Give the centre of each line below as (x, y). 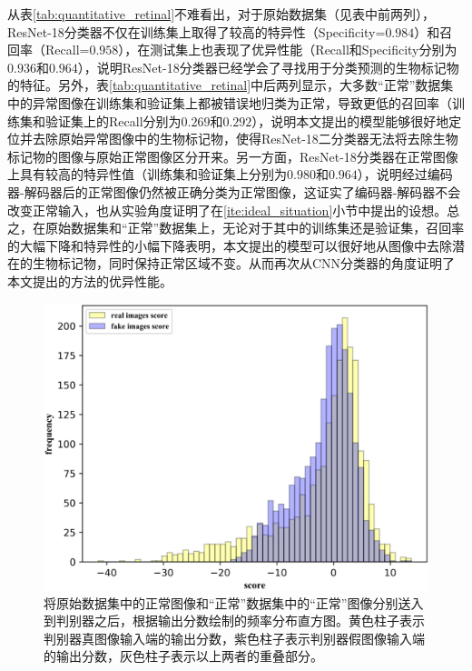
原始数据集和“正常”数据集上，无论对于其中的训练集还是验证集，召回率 (255, 228)
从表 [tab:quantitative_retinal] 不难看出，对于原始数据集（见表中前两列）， (221, 14)
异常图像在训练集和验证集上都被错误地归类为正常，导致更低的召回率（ (242, 102)
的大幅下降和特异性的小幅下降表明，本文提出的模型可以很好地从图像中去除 (230, 245)
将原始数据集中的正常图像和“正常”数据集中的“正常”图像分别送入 (234, 602)
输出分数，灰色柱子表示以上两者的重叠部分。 (189, 656)
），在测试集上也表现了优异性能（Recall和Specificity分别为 (288, 50)
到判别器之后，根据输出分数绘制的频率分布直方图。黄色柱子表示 (234, 621)
